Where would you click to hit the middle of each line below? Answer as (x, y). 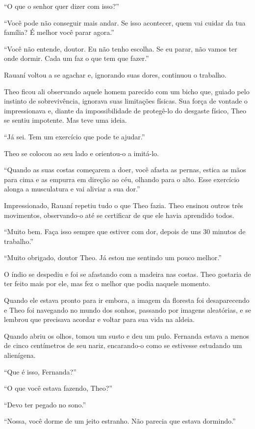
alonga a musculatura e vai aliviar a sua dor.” (72, 189)
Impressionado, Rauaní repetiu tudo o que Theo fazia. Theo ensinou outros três (124, 205)
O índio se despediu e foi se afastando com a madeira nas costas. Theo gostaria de (127, 274)
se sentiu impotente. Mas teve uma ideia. (65, 120)
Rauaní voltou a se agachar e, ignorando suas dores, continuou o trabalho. (115, 74)
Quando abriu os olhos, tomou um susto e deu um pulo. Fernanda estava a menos (127, 335)
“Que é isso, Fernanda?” (40, 371)
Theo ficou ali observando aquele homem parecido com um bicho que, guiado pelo (127, 91)
